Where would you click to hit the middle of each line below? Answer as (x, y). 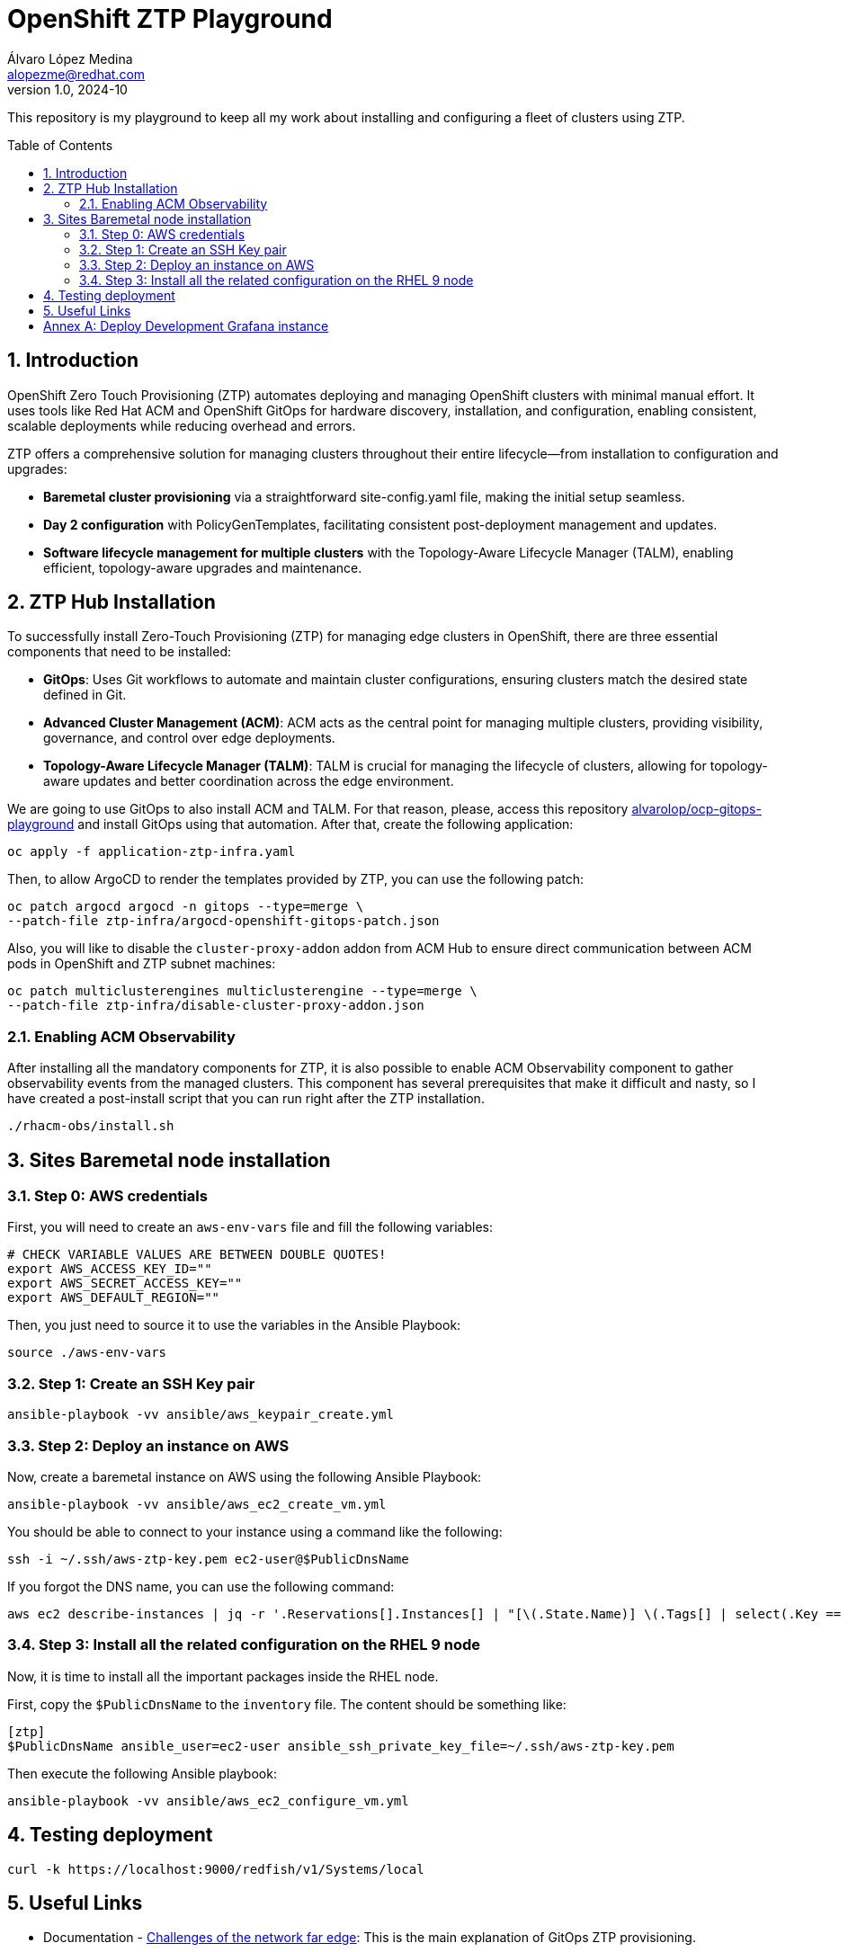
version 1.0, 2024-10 (67, 89)
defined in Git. (85, 695)
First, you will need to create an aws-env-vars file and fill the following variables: (250, 1227)
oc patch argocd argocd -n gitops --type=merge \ (186, 907)
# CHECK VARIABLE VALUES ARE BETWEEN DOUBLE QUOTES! (197, 1255)
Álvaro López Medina (70, 58)
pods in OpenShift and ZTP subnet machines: (142, 964)
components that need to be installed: (119, 652)
